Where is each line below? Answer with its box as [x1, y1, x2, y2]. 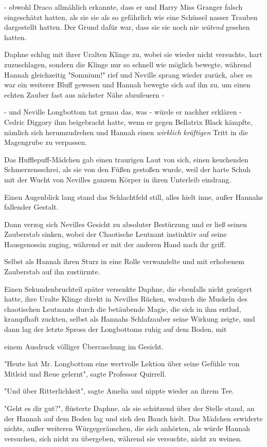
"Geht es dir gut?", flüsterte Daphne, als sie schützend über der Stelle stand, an [4, 403, 255, 413]
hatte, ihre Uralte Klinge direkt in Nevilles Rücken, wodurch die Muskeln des [4, 293, 247, 304]
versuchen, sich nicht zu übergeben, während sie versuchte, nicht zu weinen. [4, 433, 242, 443]
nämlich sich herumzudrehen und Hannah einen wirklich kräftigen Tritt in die [4, 126, 248, 137]
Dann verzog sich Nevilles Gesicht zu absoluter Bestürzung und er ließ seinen [4, 218, 247, 229]
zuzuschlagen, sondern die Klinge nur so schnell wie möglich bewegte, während [4, 59, 252, 69]
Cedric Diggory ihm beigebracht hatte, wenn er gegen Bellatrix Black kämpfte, [4, 116, 253, 127]
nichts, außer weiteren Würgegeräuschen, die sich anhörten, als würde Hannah [4, 423, 251, 434]
